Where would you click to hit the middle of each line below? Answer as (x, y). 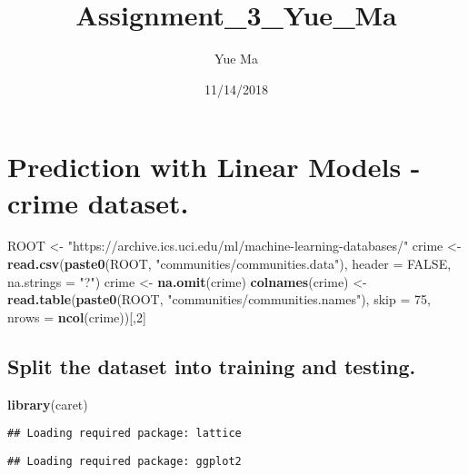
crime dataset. (98, 202)
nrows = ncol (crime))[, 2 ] (77, 317)
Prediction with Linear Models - (214, 167)
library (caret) (48, 404)
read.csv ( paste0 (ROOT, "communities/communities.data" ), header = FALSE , (229, 264)
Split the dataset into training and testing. (212, 366)
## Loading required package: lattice (124, 434)
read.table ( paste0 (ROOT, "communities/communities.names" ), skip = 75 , (219, 299)
